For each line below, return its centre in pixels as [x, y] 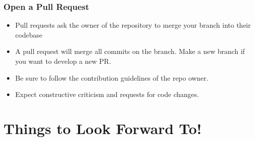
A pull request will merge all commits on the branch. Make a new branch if [130, 51]
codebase [29, 34]
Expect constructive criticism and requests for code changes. [107, 94]
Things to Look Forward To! [103, 128]
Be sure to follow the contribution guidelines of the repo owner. [112, 77]
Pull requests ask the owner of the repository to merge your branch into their [133, 25]
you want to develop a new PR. [63, 61]
